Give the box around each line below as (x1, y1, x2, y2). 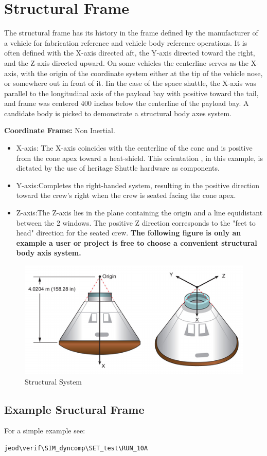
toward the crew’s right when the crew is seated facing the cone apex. (16, 190, 236, 200)
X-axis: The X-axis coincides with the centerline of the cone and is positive (16, 142, 253, 153)
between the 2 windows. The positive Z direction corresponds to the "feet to (16, 217, 256, 228)
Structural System (25, 376, 82, 387)
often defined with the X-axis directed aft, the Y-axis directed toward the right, (4, 47, 255, 58)
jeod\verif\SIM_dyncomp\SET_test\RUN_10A (4, 444, 148, 452)
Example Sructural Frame (4, 401, 145, 417)
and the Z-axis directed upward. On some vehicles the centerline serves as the (4, 57, 248, 68)
